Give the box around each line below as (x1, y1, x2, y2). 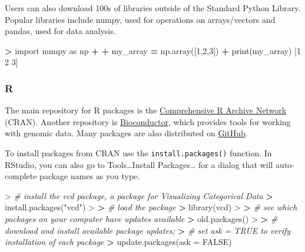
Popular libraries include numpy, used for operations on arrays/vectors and (5, 13, 276, 25)
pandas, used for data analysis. (5, 25, 116, 37)
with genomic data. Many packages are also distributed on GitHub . (5, 127, 248, 139)
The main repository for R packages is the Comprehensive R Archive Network (5, 104, 287, 116)
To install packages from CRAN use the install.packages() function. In (5, 146, 272, 159)
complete (5, 170, 37, 182)
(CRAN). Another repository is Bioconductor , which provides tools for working (5, 115, 291, 127)
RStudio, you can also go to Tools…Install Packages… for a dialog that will (5, 158, 273, 170)
